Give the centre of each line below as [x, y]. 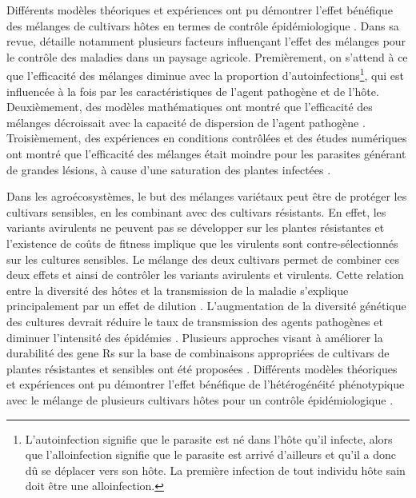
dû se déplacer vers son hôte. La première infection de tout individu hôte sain [215, 470]
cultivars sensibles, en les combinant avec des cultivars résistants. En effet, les [196, 211]
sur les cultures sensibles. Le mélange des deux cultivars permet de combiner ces [203, 259]
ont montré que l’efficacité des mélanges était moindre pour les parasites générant [206, 153]
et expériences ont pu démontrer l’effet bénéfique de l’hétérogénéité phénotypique [206, 384]
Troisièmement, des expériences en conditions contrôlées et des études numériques [207, 138]
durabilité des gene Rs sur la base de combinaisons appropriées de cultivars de [198, 353]
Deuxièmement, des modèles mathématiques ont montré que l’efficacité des [190, 107]
